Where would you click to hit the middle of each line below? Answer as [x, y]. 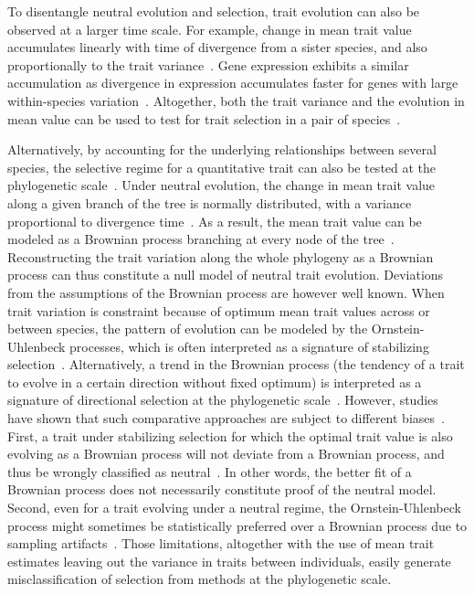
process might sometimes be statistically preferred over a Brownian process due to [237, 525]
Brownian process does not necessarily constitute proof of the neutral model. [222, 489]
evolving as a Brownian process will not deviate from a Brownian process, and [226, 454]
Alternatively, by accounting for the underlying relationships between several [222, 149]
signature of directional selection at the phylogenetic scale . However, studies [223, 400]
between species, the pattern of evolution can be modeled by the [188, 329]
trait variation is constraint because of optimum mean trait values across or [219, 310]
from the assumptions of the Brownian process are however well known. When [226, 292]
